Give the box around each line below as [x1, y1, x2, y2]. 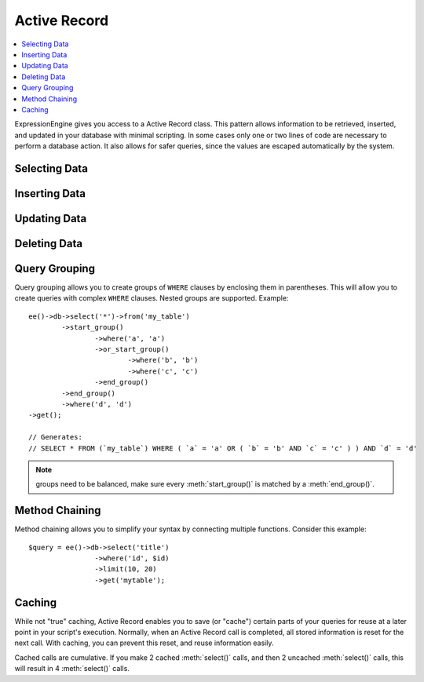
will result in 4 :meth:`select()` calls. [14, 664, 130, 673]
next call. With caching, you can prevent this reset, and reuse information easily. [14, 638, 274, 647]
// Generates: [28, 432, 82, 442]
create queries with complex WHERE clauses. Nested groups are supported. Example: [14, 294, 289, 303]
